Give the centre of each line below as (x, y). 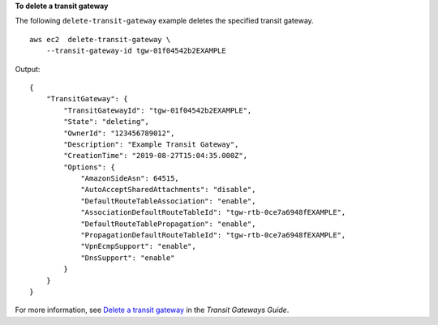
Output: (28, 69)
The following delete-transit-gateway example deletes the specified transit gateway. (164, 21)
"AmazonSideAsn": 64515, (130, 179)
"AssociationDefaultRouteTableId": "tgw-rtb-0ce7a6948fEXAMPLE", (213, 212)
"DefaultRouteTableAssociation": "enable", (168, 201)
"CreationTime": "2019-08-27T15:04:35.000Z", (155, 156)
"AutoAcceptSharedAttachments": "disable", (168, 190)
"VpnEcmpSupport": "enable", (138, 246)
